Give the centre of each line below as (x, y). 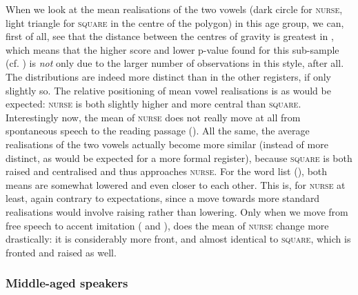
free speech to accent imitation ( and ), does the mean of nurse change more (167, 225)
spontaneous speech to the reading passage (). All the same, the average (158, 131)
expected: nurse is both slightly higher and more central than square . (153, 104)
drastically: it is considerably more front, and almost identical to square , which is (178, 239)
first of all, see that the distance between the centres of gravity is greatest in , (170, 36)
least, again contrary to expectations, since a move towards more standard (163, 198)
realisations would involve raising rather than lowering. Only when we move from (177, 211)
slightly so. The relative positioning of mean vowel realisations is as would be (168, 90)
